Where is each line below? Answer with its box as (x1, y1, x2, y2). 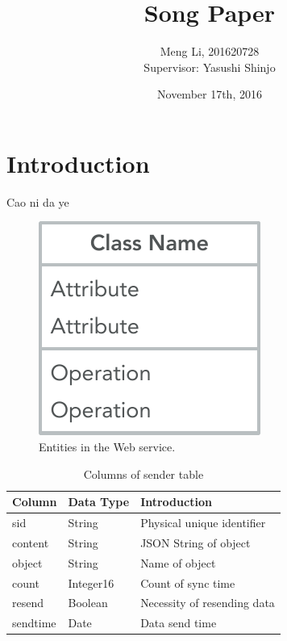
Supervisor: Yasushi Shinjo (143, 58, 276, 75)
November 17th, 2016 (157, 86, 262, 103)
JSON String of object (140, 534, 251, 551)
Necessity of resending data (140, 594, 275, 611)
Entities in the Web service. (39, 438, 176, 455)
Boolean (68, 594, 108, 611)
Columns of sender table (83, 465, 204, 482)
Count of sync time (140, 574, 235, 591)
